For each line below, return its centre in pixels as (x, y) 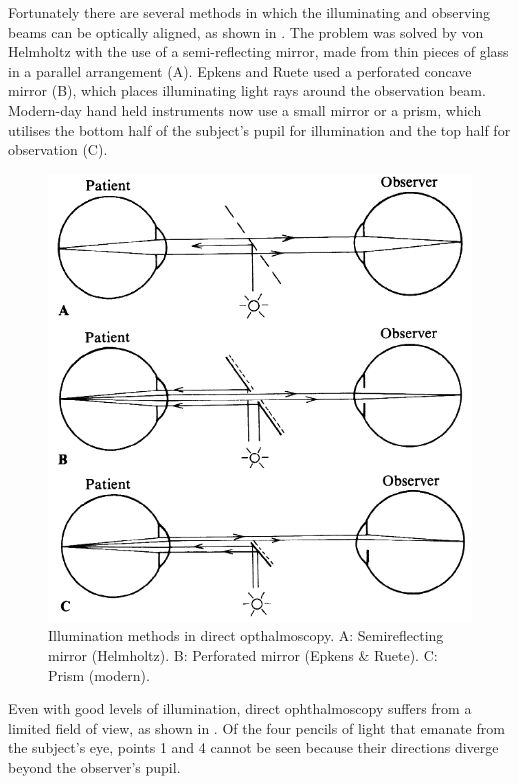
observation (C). (58, 149)
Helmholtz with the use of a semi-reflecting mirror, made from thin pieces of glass (258, 51)
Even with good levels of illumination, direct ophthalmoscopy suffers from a (240, 708)
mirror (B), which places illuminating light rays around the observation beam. (247, 90)
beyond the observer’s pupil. (94, 766)
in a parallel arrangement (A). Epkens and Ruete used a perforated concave (240, 70)
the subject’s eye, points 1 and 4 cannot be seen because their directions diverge (253, 747)
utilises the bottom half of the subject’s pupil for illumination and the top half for (259, 129)
